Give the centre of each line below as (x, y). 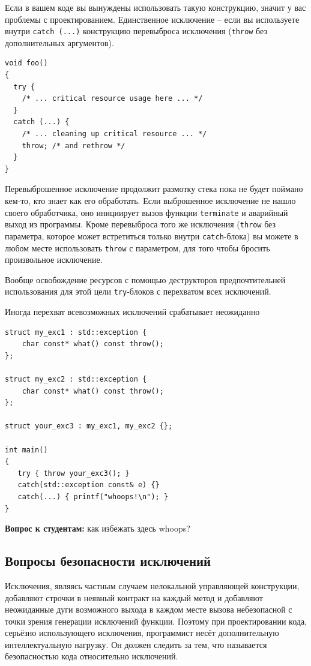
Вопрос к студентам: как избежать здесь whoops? (98, 528)
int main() (26, 450)
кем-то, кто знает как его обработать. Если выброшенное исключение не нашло (150, 200)
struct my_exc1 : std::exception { (76, 332)
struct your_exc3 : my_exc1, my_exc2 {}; (89, 426)
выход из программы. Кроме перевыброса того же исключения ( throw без (140, 224)
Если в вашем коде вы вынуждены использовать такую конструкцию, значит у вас (155, 7)
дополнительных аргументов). (59, 42)
